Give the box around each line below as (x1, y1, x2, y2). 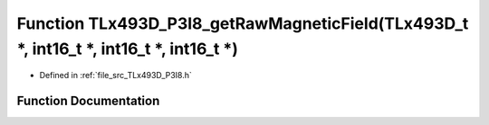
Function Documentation (16, 94, 160, 109)
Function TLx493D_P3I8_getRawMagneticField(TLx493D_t (16, 13, 469, 33)
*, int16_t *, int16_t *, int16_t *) (16, 39, 239, 58)
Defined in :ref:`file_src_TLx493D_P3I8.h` (39, 70, 192, 81)
